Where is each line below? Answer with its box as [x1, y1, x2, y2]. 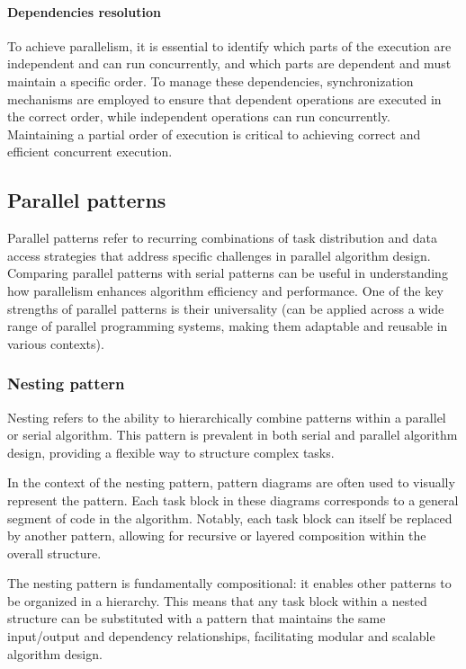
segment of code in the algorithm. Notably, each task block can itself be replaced [7, 508, 453, 527]
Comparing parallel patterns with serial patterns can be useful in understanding [7, 263, 448, 282]
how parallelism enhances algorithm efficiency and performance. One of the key [7, 281, 444, 299]
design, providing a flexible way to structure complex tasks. [7, 442, 335, 461]
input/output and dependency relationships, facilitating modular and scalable [7, 627, 435, 646]
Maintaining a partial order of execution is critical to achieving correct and [7, 124, 421, 143]
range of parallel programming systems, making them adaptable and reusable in [7, 317, 448, 335]
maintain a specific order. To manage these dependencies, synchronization [7, 71, 414, 90]
